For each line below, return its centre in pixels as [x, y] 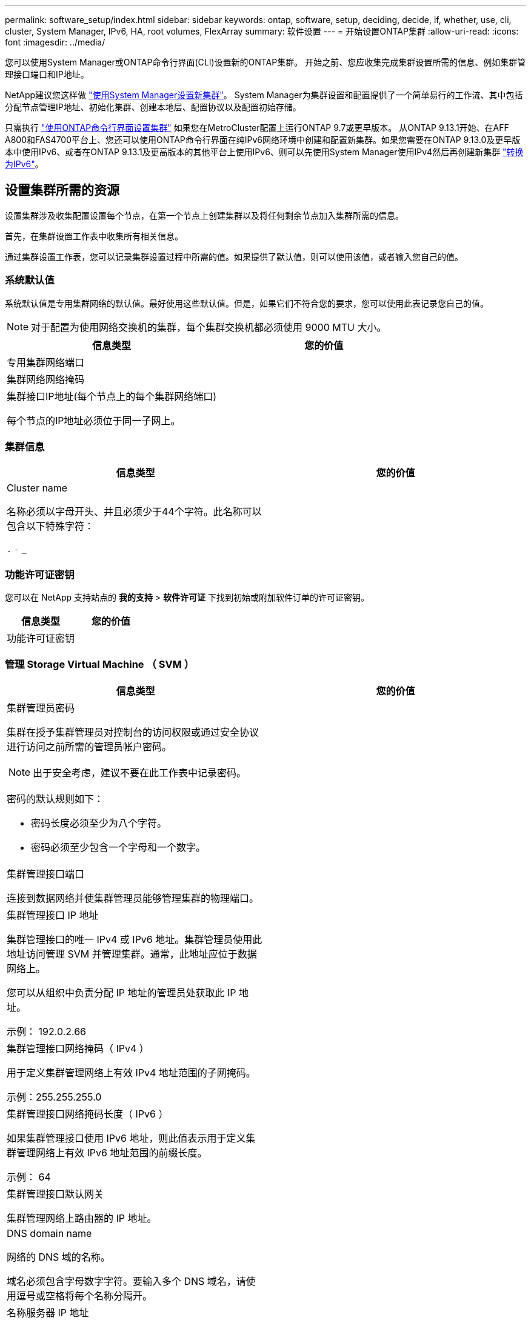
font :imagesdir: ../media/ [55, 42]
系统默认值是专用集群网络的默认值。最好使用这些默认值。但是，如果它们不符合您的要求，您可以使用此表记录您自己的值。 [247, 303]
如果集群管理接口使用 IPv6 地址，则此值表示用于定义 [126, 1138]
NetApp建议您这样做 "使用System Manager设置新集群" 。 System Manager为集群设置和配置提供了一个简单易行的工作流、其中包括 [264, 95]
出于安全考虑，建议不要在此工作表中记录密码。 [140, 772]
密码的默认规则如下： [55, 798]
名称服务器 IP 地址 [48, 1312]
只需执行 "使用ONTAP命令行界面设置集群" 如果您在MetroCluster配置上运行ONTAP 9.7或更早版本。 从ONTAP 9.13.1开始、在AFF [257, 128]
